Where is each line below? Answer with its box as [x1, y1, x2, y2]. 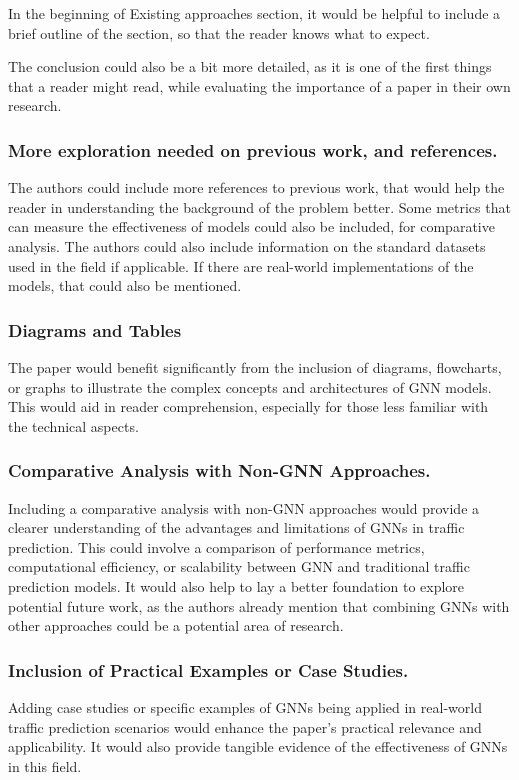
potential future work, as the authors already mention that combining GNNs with [8, 595, 510, 616]
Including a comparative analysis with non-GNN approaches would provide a [8, 497, 480, 518]
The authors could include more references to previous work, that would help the [8, 177, 505, 198]
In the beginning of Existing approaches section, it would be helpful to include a [8, 3, 501, 23]
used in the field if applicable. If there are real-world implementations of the [8, 255, 474, 276]
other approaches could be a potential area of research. [8, 615, 344, 636]
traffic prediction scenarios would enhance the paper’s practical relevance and [8, 716, 482, 737]
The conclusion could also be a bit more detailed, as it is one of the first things [8, 56, 492, 77]
